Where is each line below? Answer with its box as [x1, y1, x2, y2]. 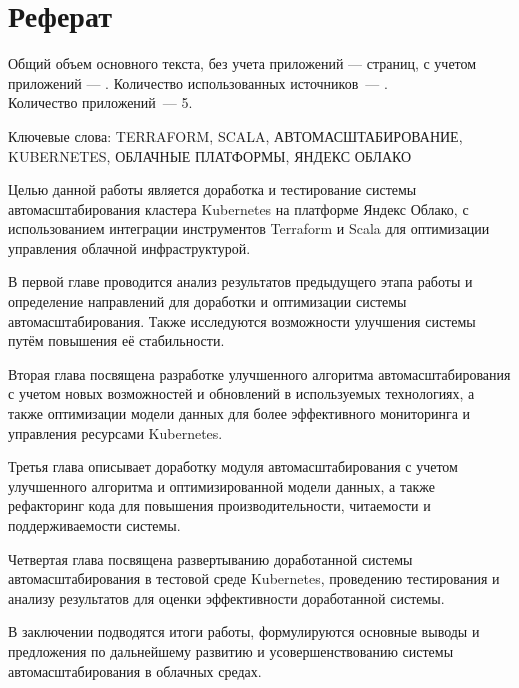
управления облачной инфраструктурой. [8, 237, 251, 258]
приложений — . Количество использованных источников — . [8, 72, 388, 93]
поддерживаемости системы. [8, 515, 181, 535]
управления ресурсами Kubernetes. [8, 422, 223, 443]
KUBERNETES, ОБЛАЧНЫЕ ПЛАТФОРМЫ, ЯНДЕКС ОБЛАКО [8, 145, 412, 166]
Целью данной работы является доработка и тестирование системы [8, 179, 417, 200]
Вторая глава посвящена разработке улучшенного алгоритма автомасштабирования [8, 363, 511, 384]
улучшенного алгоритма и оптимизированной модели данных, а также [8, 475, 435, 496]
